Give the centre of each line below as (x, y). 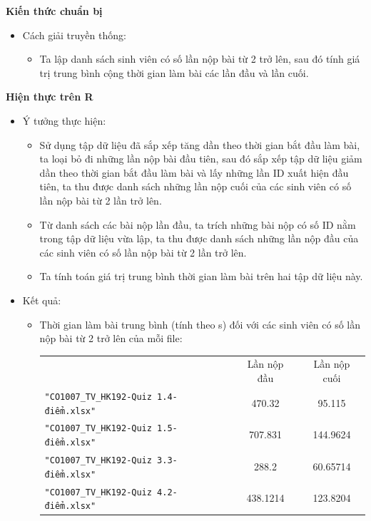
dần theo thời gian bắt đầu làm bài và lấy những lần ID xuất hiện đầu (194, 172)
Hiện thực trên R (50, 97)
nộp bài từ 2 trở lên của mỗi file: (111, 338)
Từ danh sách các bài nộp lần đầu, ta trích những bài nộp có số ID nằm (198, 224)
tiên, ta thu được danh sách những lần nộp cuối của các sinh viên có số (195, 186)
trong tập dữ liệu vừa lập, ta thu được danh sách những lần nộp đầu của (199, 238)
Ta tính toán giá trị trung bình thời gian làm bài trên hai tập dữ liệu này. (201, 276)
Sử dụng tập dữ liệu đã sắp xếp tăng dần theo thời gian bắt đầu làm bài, (200, 144)
